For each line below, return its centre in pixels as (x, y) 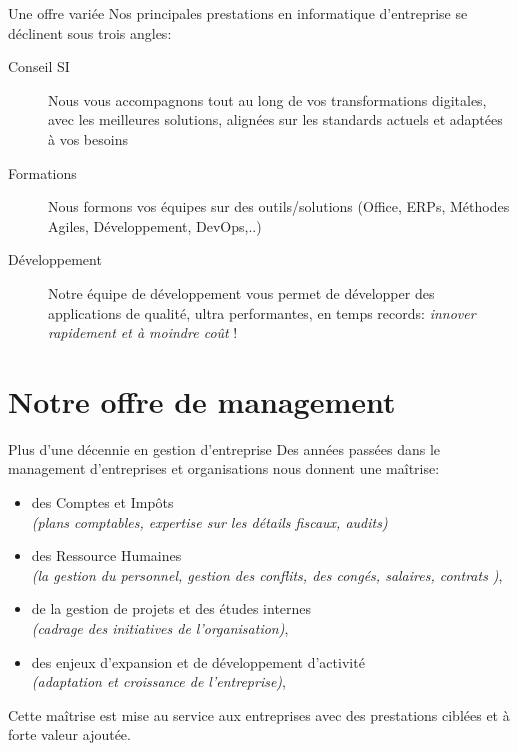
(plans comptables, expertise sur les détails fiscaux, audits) (209, 521)
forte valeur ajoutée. (69, 734)
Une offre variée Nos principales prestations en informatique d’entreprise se (238, 13)
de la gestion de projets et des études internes (171, 608)
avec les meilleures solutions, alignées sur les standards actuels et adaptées (275, 119)
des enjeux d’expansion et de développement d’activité (198, 661)
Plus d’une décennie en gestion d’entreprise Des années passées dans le (224, 448)
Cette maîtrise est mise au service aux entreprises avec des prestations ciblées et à (259, 714)
